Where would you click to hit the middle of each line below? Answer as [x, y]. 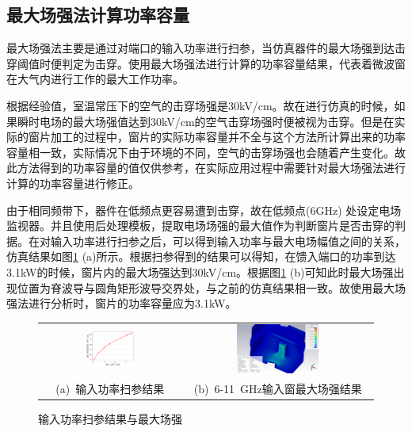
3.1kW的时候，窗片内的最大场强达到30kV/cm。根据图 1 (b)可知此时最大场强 [200, 271]
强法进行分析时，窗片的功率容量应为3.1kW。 [122, 303]
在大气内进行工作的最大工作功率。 [95, 79]
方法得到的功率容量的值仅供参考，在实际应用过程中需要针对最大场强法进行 [211, 168]
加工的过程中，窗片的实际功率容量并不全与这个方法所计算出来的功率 [228, 137]
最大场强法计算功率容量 [98, 15]
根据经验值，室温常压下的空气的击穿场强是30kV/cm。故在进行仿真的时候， [200, 105]
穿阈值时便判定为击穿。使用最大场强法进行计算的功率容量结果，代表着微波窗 [206, 63]
